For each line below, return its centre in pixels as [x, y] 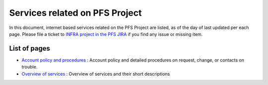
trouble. [30, 67]
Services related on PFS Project [75, 13]
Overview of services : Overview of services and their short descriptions [96, 74]
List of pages [30, 48]
